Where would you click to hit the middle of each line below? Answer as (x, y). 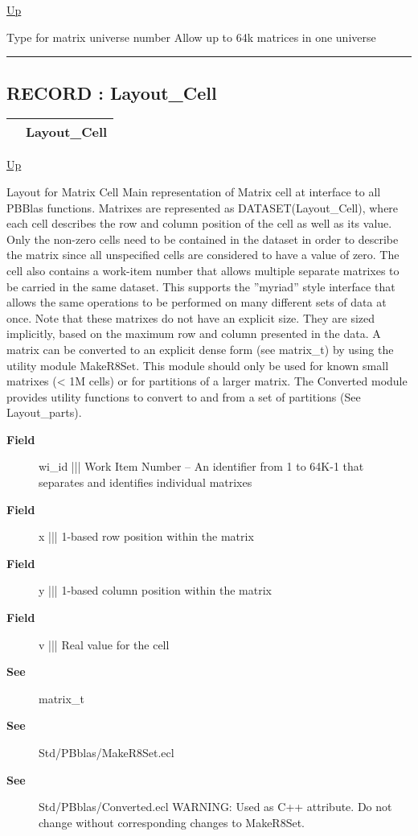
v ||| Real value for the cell (104, 644)
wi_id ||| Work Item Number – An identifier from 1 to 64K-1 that (201, 466)
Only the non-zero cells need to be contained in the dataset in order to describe (203, 239)
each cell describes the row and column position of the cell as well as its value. (199, 223)
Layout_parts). (44, 412)
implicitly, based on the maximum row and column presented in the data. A (194, 334)
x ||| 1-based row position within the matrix (146, 536)
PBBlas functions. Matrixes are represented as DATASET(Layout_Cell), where (203, 207)
